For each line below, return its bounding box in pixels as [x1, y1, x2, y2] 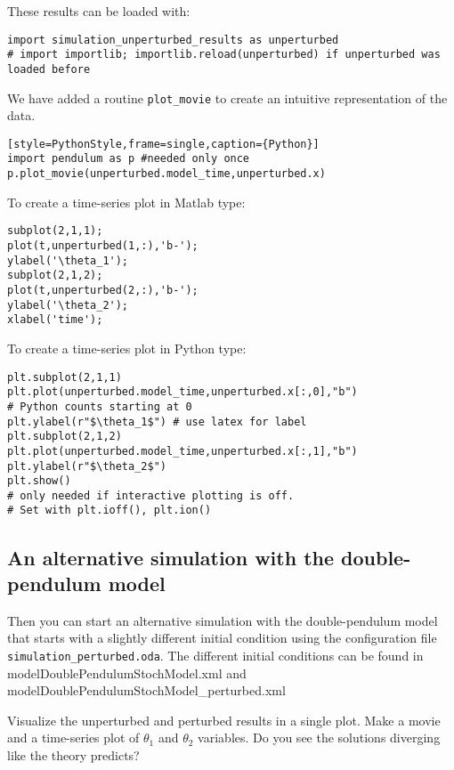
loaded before [7, 62, 91, 76]
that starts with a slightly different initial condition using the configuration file [7, 628, 437, 647]
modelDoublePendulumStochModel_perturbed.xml [7, 681, 286, 700]
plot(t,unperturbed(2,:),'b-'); [7, 284, 199, 296]
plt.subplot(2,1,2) [7, 430, 122, 443]
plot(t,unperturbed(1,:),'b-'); [7, 239, 199, 253]
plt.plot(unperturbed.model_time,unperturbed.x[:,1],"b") [7, 444, 358, 458]
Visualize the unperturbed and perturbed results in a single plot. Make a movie [7, 710, 441, 729]
